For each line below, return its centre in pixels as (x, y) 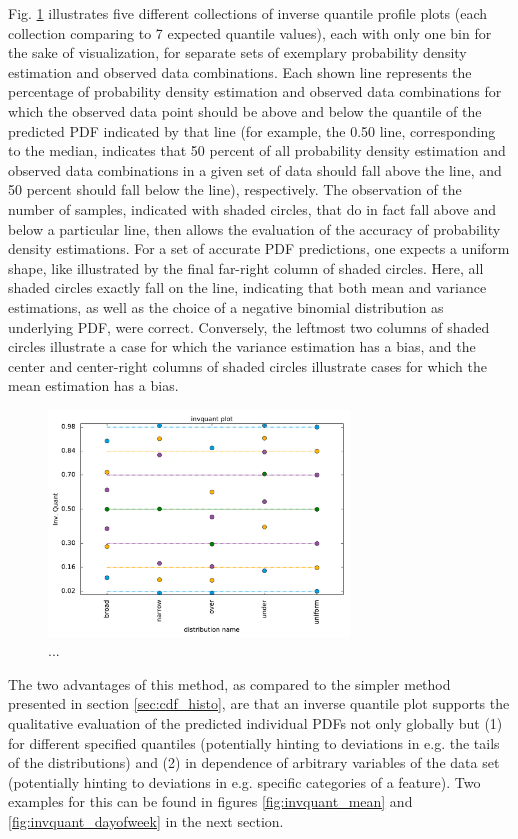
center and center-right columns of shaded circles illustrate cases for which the (247, 365)
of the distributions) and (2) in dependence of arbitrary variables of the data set (254, 762)
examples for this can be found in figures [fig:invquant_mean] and (210, 801)
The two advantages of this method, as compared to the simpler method (229, 683)
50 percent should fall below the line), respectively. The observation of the (235, 189)
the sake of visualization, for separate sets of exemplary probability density (237, 52)
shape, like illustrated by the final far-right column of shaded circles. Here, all (246, 267)
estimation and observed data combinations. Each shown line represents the (240, 71)
